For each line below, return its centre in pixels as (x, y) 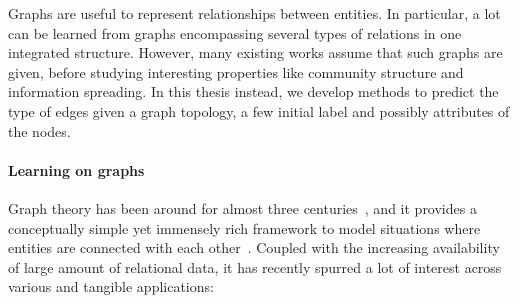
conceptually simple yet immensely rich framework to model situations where (244, 227)
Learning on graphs (76, 169)
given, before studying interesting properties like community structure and (236, 71)
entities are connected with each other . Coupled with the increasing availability (254, 247)
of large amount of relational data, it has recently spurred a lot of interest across (255, 266)
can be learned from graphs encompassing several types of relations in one (235, 32)
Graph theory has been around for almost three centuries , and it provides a (242, 207)
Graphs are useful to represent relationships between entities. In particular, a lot (254, 13)
